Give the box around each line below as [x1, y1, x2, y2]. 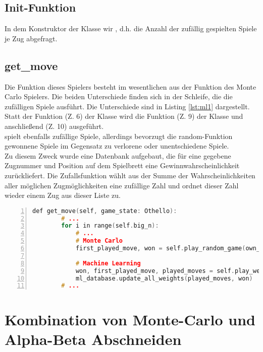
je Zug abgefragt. [5, 33, 58, 43]
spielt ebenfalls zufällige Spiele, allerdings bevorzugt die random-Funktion [5, 130, 233, 141]
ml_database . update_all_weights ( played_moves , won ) [75, 274, 253, 282]
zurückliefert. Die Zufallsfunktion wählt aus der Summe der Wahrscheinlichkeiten [5, 170, 255, 180]
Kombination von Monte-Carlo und [5, 309, 256, 329]
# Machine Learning [75, 259, 141, 267]
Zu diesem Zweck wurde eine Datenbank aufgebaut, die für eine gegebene [5, 150, 231, 161]
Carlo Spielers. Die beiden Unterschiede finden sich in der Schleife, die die [5, 91, 233, 102]
